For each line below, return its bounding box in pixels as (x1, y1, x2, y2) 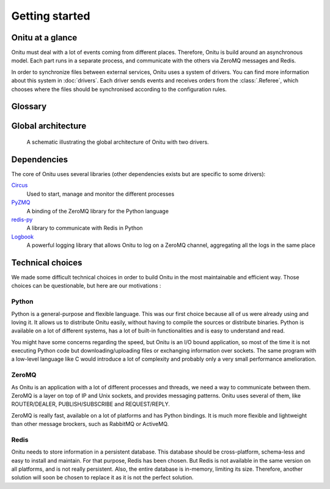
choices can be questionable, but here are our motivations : (11, 282, 161, 290)
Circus (11, 182, 28, 189)
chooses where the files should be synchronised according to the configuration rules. (11, 86, 227, 93)
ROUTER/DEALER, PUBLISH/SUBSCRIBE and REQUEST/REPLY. (11, 400, 170, 408)
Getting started (11, 9, 90, 23)
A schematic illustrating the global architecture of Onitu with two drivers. (26, 138, 209, 146)
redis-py (11, 216, 33, 223)
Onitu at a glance (11, 32, 78, 43)
